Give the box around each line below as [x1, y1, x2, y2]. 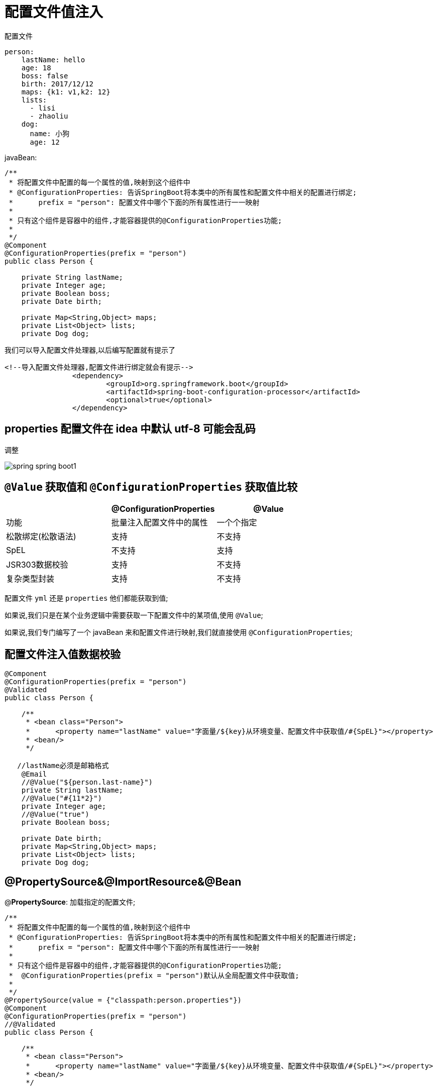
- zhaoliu [30, 112, 68, 120]
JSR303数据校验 [6, 560, 68, 570]
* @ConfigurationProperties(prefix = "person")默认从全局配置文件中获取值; [9, 971, 299, 980]
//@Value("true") [21, 810, 89, 819]
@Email [21, 770, 47, 779]
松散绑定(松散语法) [6, 531, 76, 542]
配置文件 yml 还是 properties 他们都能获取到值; [5, 594, 168, 603]
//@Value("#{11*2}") [21, 794, 102, 803]
